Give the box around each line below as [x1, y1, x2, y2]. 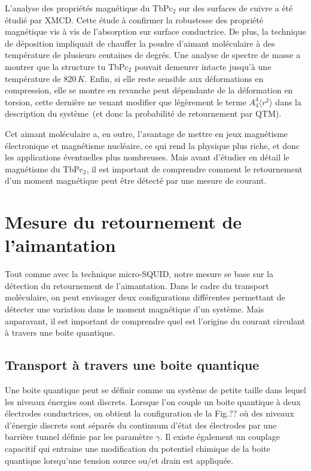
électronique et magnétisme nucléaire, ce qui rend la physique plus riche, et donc [5, 139, 300, 151]
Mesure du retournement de [5, 209, 242, 234]
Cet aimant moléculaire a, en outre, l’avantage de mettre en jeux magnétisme [5, 127, 288, 139]
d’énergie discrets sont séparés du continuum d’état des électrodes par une [5, 418, 277, 431]
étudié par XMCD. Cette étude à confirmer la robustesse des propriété [5, 13, 263, 26]
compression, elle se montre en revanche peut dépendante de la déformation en [5, 84, 293, 96]
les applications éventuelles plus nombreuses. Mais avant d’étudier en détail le [5, 151, 289, 163]
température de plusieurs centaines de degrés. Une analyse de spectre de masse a [5, 48, 301, 61]
